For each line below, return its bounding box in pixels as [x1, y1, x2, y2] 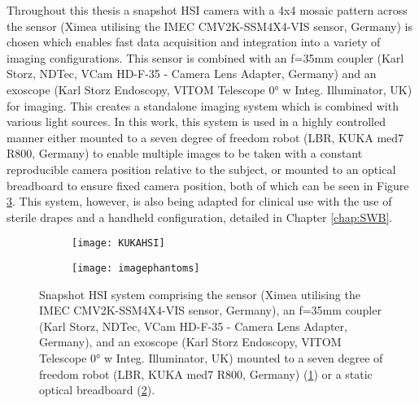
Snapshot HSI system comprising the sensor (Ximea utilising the [39, 285, 360, 302]
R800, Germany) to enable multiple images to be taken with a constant [7, 145, 363, 162]
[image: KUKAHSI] [72, 237, 165, 250]
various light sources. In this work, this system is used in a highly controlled [7, 113, 386, 130]
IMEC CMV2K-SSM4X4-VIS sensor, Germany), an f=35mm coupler [39, 302, 382, 319]
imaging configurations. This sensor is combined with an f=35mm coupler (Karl [7, 49, 404, 66]
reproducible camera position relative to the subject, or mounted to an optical [7, 160, 396, 177]
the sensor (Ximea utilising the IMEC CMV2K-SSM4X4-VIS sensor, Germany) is [7, 17, 413, 34]
